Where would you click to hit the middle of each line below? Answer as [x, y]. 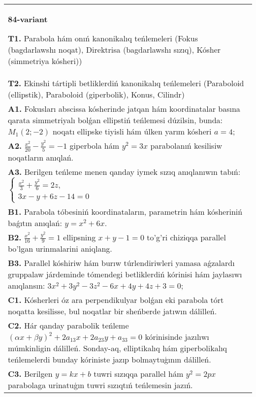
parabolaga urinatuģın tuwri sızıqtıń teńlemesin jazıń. [100, 385]
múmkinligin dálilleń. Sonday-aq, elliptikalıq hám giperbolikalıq [118, 348]
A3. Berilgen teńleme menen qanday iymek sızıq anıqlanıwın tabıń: [124, 171]
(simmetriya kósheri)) [45, 61]
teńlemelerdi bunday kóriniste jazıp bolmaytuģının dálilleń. [110, 360]
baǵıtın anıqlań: [35, 223]
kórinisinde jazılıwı [177, 337]
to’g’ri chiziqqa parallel [186, 237]
